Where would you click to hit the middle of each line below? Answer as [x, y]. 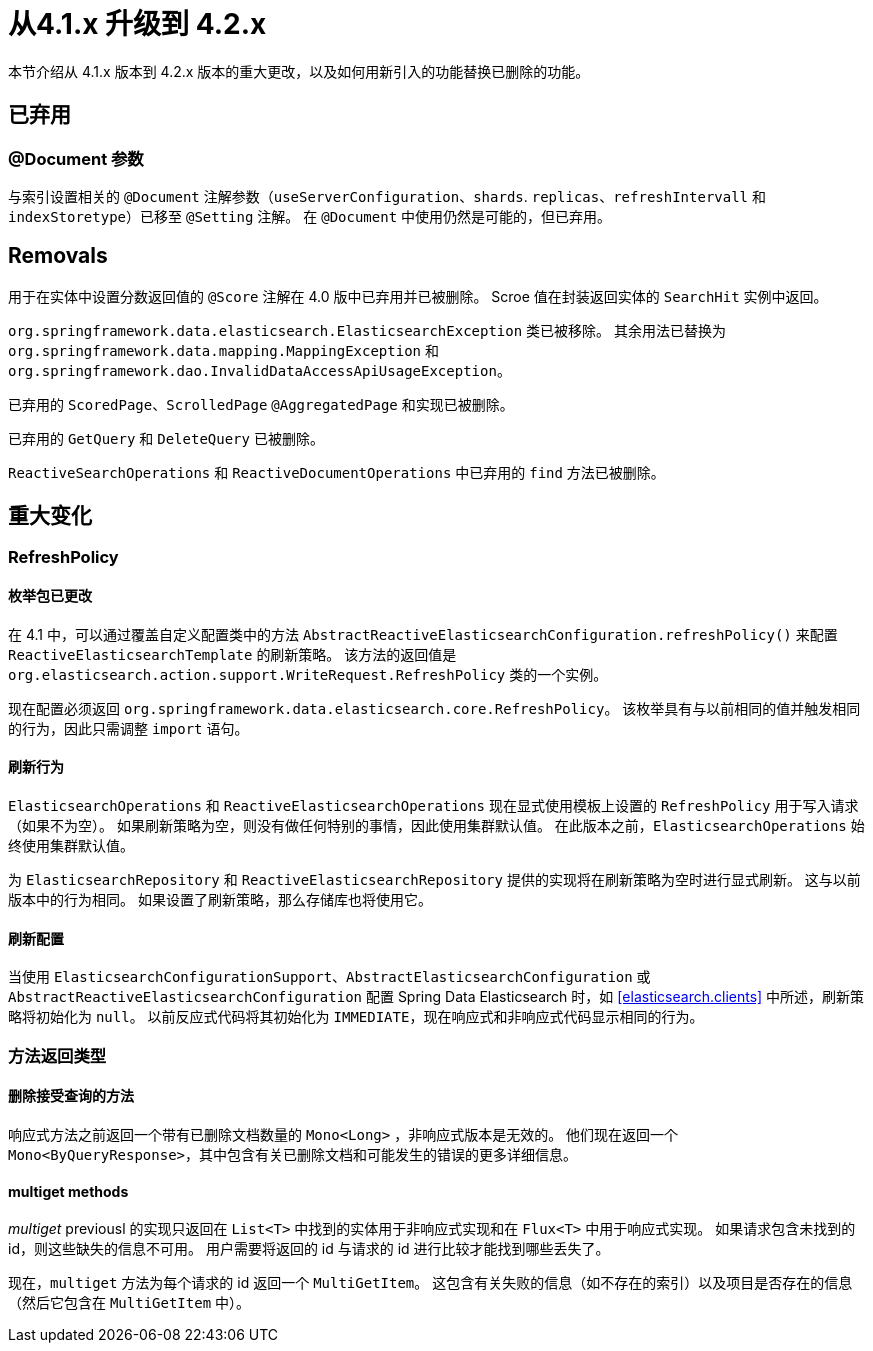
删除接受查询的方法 [71, 1096]
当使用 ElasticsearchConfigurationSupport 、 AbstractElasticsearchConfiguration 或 [329, 977]
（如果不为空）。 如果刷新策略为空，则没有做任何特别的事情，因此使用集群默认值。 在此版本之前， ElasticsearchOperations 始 [436, 826]
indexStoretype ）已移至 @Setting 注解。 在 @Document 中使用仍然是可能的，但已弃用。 [309, 216]
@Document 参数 [76, 158]
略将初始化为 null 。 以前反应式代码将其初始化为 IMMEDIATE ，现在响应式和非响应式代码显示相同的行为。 [356, 1017]
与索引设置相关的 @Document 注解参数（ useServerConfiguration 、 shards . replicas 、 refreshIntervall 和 [387, 196]
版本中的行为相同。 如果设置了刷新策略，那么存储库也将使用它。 [220, 900]
